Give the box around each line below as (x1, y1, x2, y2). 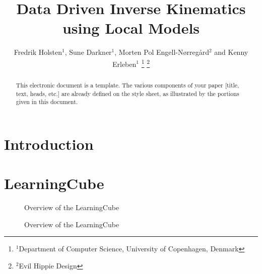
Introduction (4, 133, 94, 154)
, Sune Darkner (64, 47, 112, 57)
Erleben (112, 58, 137, 69)
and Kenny (214, 47, 248, 57)
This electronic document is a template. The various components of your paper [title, (16, 80, 239, 89)
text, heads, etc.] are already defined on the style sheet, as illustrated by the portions (16, 89, 239, 98)
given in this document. (16, 98, 78, 106)
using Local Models (62, 18, 200, 38)
